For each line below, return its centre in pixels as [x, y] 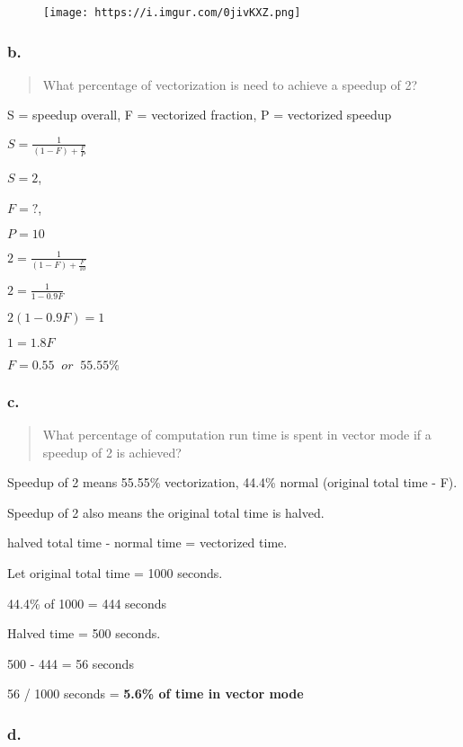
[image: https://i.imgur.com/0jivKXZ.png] [172, 13]
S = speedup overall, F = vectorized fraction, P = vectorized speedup [200, 115]
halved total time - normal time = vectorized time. [147, 542]
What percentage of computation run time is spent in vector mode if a [237, 434]
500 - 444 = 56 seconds [71, 663]
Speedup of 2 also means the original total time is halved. [166, 512]
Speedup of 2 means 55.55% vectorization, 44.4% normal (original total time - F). [232, 482]
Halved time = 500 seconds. [84, 633]
